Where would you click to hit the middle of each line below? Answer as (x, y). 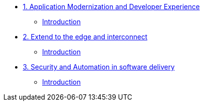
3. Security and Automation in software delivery (99, 67)
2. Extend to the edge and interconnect (85, 37)
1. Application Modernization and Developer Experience (111, 7)
